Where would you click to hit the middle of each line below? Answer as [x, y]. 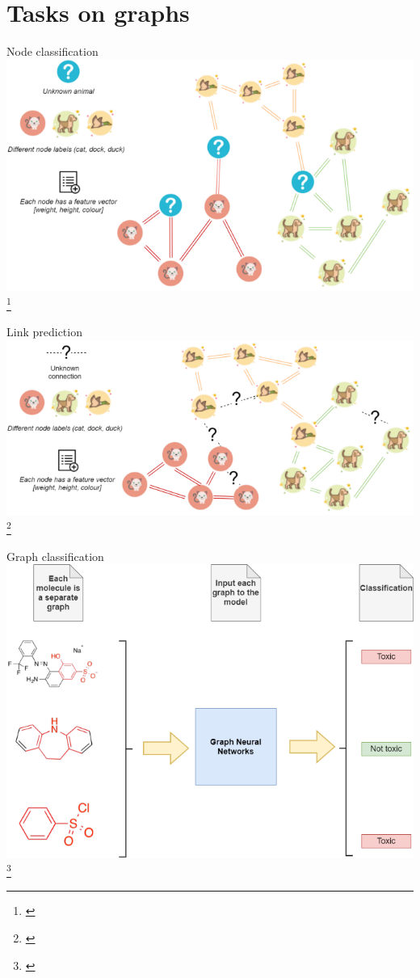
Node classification [52, 51]
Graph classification [55, 556]
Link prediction [44, 332]
